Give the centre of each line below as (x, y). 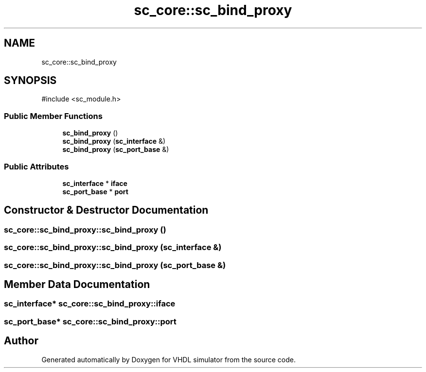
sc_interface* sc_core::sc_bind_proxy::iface (90, 304)
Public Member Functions (53, 116)
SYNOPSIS (30, 81)
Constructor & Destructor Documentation (106, 210)
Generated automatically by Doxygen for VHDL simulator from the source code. (169, 359)
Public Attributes (36, 166)
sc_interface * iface (95, 183)
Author (21, 341)
